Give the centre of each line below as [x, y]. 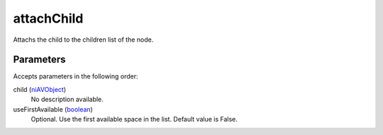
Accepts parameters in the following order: [76, 76]
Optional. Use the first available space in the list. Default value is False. [134, 119]
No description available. [67, 100]
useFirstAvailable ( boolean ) [53, 109]
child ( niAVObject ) [40, 89]
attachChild [48, 18]
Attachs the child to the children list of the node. [83, 40]
